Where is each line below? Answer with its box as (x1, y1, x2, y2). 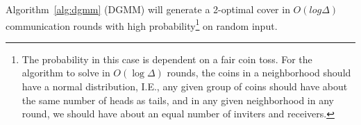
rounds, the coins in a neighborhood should (167, 65, 351, 80)
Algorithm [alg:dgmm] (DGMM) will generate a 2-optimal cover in (6, 2, 290, 16)
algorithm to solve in (22, 65, 110, 80)
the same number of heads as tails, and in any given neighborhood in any (22, 92, 334, 107)
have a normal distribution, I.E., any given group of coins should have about (22, 79, 348, 94)
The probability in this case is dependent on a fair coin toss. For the (22, 51, 312, 66)
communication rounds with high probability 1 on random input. (6, 16, 278, 33)
